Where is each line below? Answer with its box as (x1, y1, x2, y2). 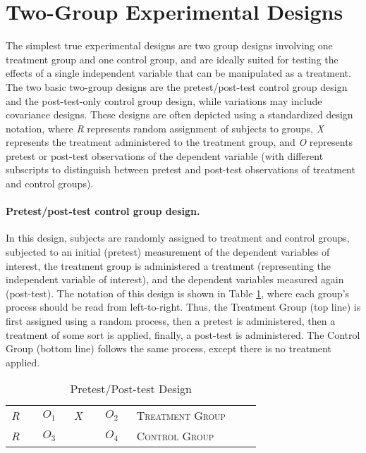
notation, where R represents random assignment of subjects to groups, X (6, 120, 324, 135)
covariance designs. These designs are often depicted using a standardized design (6, 107, 353, 122)
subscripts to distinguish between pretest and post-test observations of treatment (6, 162, 355, 177)
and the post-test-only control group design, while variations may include (6, 93, 322, 108)
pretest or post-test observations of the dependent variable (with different (6, 148, 324, 163)
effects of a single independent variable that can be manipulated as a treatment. (6, 66, 351, 80)
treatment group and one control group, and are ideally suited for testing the (6, 51, 338, 66)
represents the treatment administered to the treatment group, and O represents (6, 135, 353, 149)
